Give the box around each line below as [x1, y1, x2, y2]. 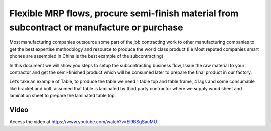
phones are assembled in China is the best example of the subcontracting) [9, 53, 164, 59]
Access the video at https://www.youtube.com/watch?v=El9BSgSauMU [9, 118, 157, 125]
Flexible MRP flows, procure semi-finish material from [9, 8, 239, 19]
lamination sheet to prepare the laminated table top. [9, 93, 116, 99]
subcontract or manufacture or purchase [9, 22, 183, 33]
